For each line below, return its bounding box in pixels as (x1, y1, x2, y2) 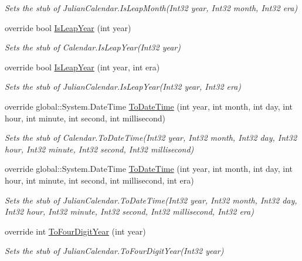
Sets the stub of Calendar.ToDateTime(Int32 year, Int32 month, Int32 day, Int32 (5, 131, 297, 144)
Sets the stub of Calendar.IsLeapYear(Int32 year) (5, 41, 181, 53)
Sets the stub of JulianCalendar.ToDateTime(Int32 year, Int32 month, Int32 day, (5, 194, 297, 206)
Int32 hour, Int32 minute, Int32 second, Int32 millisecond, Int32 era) (5, 205, 254, 218)
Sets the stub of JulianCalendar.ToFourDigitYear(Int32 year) (5, 245, 224, 257)
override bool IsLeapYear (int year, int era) (5, 60, 160, 73)
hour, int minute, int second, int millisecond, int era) (5, 174, 194, 186)
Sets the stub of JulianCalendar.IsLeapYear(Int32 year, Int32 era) (5, 80, 242, 93)
